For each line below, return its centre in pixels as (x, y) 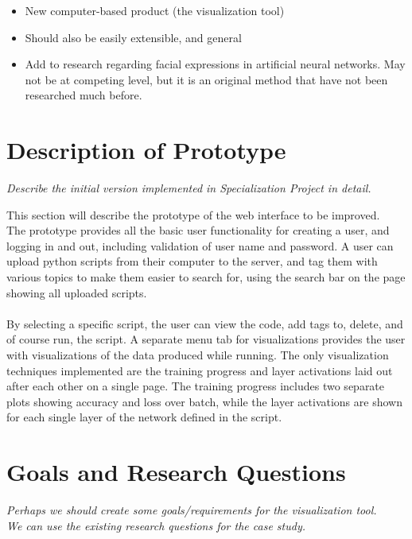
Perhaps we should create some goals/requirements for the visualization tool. (192, 510)
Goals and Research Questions (176, 472)
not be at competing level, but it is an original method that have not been (206, 79)
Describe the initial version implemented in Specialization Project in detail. (189, 188)
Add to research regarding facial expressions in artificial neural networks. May (215, 64)
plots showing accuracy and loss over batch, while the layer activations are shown (204, 401)
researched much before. (84, 95)
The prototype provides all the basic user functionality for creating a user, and (198, 230)
